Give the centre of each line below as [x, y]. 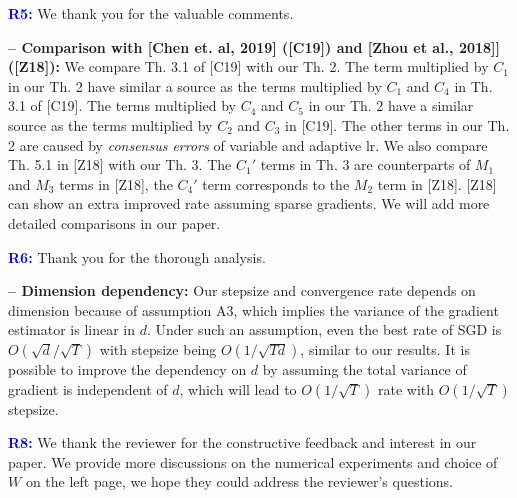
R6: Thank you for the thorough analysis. [137, 256]
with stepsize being [158, 348]
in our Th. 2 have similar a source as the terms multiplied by [195, 85]
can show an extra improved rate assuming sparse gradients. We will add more [249, 203]
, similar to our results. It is [385, 348]
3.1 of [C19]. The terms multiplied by [122, 105]
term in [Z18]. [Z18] [437, 183]
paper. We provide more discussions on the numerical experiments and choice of [253, 461]
